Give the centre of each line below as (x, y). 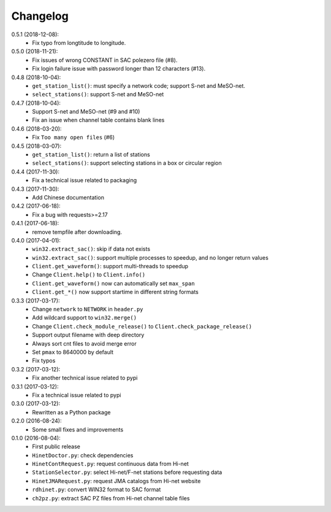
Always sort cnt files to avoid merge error (85, 343)
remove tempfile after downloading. (77, 232)
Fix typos (44, 361)
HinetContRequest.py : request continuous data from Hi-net (111, 464)
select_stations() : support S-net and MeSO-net (98, 95)
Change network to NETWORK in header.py (88, 309)
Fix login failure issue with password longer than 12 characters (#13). (119, 69)
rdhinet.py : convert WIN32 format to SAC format (97, 490)
